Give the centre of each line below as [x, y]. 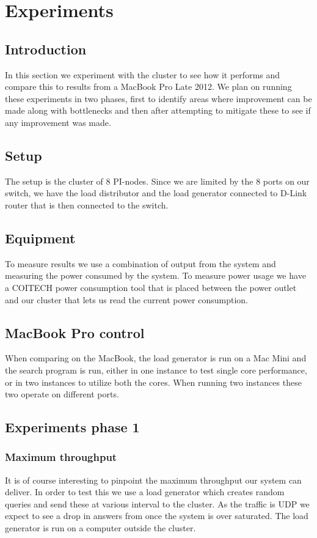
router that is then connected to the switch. [87, 205]
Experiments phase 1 [72, 427]
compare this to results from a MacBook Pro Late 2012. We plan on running [148, 87]
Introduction [46, 49]
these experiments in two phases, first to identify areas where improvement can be [158, 98]
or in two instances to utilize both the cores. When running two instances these [153, 382]
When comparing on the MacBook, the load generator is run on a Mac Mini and [156, 358]
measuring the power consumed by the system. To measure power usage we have [155, 275]
